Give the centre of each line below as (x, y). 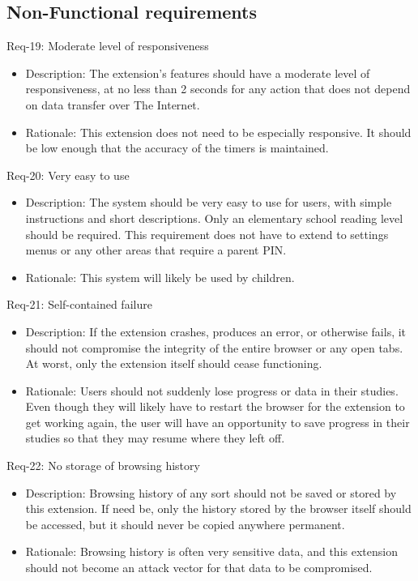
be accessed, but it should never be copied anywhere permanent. (185, 524)
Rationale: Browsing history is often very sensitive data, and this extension (211, 551)
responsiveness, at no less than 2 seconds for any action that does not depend (218, 89)
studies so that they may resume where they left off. (155, 438)
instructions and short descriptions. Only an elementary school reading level (214, 218)
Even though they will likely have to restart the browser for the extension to (215, 406)
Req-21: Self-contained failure (79, 304)
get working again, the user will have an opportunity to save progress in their (218, 422)
